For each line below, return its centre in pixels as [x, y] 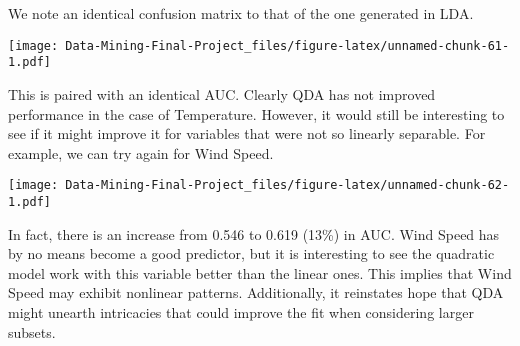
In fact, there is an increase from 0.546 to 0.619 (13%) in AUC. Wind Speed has [254, 233]
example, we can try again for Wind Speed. [141, 152]
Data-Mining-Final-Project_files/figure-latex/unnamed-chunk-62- [287, 185]
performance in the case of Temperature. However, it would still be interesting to [256, 113]
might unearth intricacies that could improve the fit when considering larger [241, 311]
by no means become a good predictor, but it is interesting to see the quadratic [251, 253]
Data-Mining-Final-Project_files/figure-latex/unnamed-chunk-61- [287, 45]
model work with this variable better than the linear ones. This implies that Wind [260, 272]
